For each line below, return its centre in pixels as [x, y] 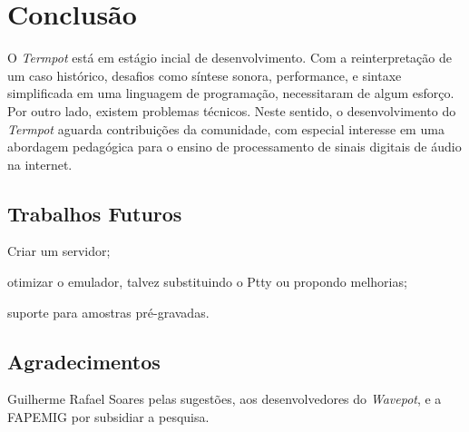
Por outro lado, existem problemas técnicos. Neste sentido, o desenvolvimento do [232, 110]
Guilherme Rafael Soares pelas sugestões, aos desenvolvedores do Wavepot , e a [225, 399]
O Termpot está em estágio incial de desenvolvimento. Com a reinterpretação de [230, 58]
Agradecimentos [84, 361]
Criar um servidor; [59, 251]
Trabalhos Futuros [95, 213]
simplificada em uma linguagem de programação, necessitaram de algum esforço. [231, 93]
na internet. [40, 164]
